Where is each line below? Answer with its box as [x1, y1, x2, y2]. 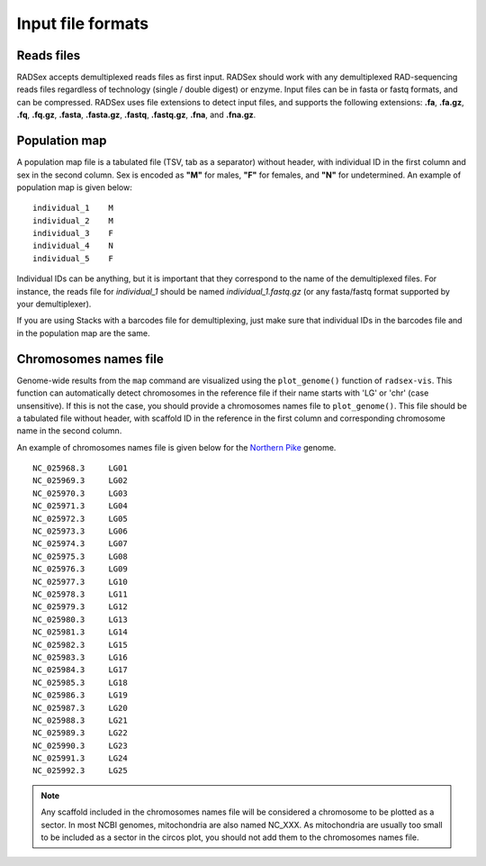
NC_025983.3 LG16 [32, 652, 128, 662]
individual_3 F [32, 228, 114, 239]
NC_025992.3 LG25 [32, 766, 128, 776]
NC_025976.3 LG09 [32, 564, 128, 574]
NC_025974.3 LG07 [32, 539, 128, 549]
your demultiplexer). [16, 298, 92, 310]
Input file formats [16, 14, 148, 33]
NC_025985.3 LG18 [32, 677, 128, 688]
